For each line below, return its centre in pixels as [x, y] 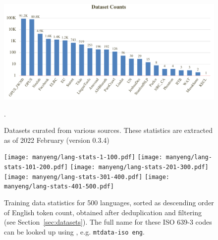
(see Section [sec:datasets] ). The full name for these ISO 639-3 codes [108, 222]
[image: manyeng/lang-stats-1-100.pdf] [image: [83, 157]
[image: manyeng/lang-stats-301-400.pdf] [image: [87, 177]
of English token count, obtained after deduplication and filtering [103, 212]
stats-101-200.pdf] [36, 167]
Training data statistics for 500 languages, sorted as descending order [109, 202]
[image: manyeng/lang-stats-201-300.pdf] [139, 167]
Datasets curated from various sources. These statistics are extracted [109, 130]
